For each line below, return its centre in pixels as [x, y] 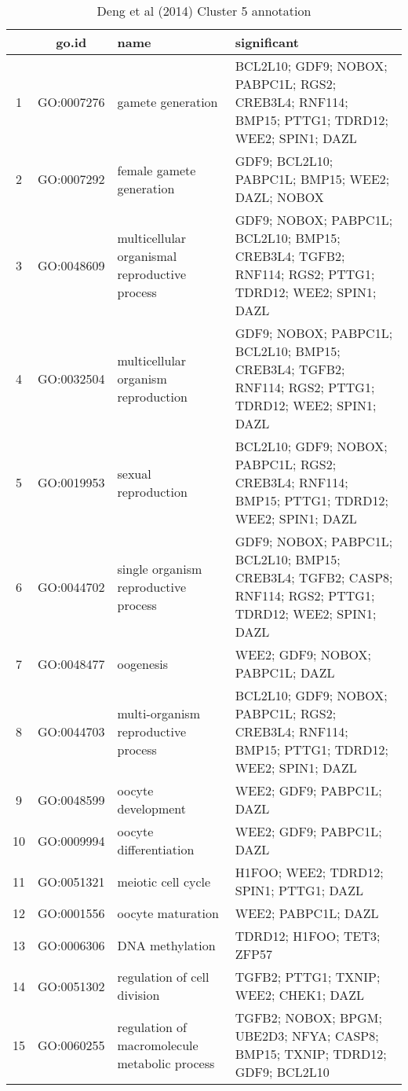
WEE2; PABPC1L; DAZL [307, 913]
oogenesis [143, 663]
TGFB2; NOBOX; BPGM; [308, 1018]
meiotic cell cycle [164, 881]
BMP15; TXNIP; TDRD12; [311, 1054]
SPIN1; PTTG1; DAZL [299, 890]
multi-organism [158, 713]
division [138, 995]
